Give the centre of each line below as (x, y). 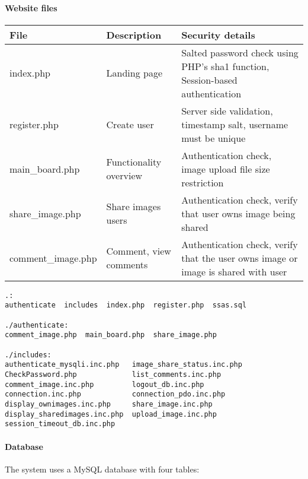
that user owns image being (238, 213)
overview (124, 176)
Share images (134, 207)
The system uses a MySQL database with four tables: (102, 469)
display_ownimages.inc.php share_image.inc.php (109, 405)
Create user (130, 124)
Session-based (209, 80)
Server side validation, (227, 110)
